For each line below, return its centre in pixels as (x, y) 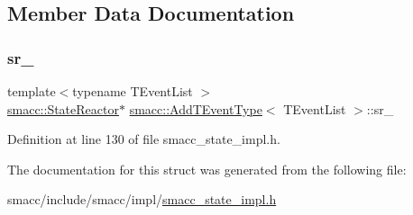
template (32, 91)
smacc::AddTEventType (196, 108)
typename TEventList (133, 91)
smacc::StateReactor (63, 108)
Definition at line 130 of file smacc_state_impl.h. (144, 139)
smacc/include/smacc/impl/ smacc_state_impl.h (142, 199)
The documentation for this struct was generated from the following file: (207, 169)
